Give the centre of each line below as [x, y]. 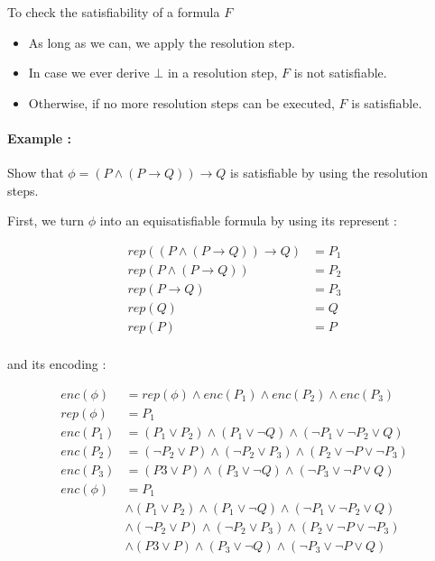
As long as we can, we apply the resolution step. [162, 42]
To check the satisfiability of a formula [114, 12]
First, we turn [46, 221]
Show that [36, 173]
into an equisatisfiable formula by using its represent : [248, 221]
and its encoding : [57, 364]
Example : [39, 138]
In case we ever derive [89, 73]
